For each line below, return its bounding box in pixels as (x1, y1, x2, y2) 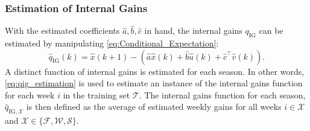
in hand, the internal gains (144, 24, 242, 37)
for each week (5, 88, 55, 101)
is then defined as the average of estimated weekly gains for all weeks (26, 100, 282, 113)
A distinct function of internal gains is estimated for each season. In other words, (5, 65, 305, 77)
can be (259, 24, 283, 37)
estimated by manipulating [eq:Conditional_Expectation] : (5, 37, 219, 50)
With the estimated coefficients (5, 24, 120, 37)
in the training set (63, 88, 130, 101)
